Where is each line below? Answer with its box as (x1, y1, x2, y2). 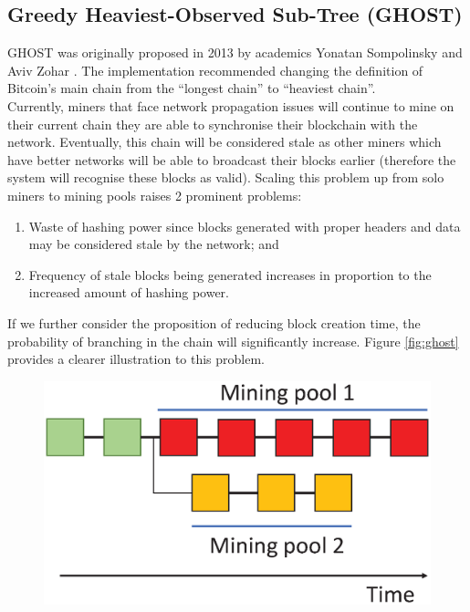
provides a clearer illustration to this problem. (7, 349, 266, 368)
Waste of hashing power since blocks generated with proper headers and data (28, 216, 461, 235)
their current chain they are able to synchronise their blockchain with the (7, 114, 418, 133)
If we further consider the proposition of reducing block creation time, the (7, 313, 421, 332)
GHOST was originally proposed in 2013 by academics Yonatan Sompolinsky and (7, 43, 463, 62)
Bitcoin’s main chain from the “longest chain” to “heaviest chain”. (7, 78, 376, 98)
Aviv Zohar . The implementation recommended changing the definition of (7, 60, 423, 79)
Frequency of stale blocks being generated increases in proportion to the (28, 265, 432, 284)
